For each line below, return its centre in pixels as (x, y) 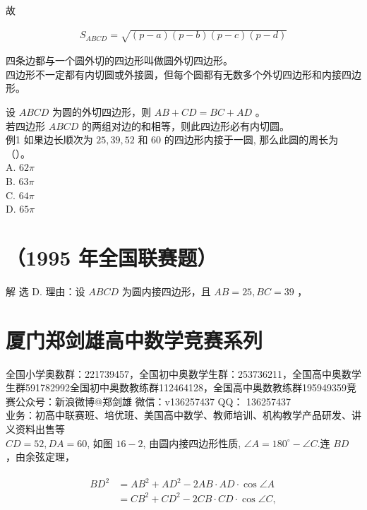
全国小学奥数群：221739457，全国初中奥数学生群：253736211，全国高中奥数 (179, 373)
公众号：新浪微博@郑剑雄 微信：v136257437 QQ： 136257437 (153, 401)
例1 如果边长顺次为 (49, 140)
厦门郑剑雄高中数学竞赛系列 (134, 339)
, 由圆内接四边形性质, (192, 443)
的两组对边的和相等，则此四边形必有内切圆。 (186, 125)
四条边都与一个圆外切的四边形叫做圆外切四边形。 (119, 60)
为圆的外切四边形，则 (102, 111)
